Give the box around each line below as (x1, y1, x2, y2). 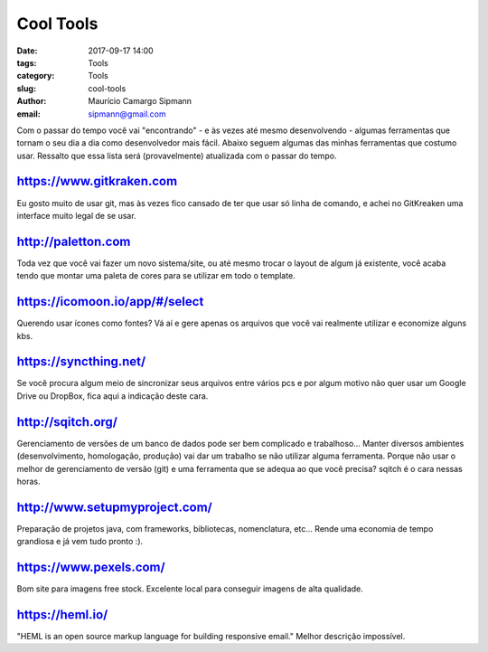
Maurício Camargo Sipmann (88, 96, 192, 107)
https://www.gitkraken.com (16, 174, 178, 189)
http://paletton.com (16, 233, 131, 249)
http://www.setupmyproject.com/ (16, 499, 212, 515)
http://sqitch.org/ (16, 414, 117, 430)
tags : (16, 57, 37, 68)
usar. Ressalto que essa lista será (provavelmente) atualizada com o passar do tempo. (16, 150, 337, 161)
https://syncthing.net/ (16, 354, 146, 370)
